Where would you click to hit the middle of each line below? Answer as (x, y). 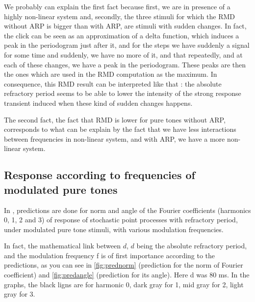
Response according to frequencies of (100, 175)
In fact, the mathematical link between (62, 246)
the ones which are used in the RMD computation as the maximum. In (111, 74)
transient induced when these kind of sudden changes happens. (98, 103)
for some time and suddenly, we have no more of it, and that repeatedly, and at (123, 54)
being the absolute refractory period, (192, 246)
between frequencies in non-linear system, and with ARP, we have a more (115, 138)
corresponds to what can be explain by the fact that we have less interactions (120, 129)
